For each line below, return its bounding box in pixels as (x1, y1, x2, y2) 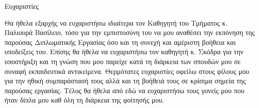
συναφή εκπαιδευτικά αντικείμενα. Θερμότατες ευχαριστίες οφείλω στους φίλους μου (4, 66, 250, 76)
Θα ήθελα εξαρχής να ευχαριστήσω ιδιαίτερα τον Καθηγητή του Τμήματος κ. (4, 17, 228, 28)
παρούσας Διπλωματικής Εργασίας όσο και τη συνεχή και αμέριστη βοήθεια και (4, 36, 236, 47)
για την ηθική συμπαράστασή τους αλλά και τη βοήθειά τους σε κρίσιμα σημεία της (4, 75, 246, 86)
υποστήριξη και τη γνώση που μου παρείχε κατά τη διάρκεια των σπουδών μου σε (4, 56, 241, 66)
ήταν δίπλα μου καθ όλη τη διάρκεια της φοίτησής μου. (4, 95, 165, 105)
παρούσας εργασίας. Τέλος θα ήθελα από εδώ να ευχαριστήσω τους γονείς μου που (4, 85, 245, 95)
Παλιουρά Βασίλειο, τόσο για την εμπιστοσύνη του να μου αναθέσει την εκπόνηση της (4, 27, 255, 37)
